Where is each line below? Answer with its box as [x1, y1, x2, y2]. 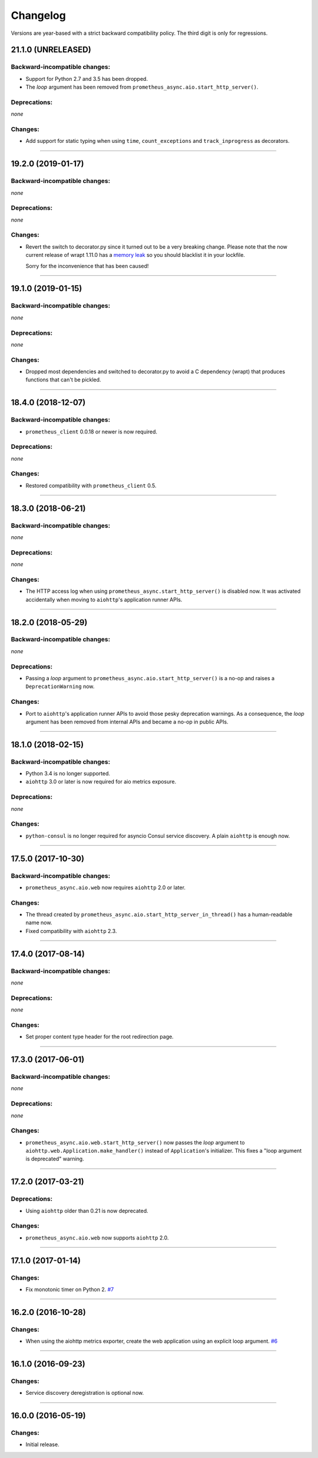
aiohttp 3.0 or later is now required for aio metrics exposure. [25, 778, 177, 785]
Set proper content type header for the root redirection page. [25, 1033, 174, 1041]
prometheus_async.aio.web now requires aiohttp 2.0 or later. [25, 883, 185, 891]
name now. [25, 919, 52, 927]
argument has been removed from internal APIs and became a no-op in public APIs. [25, 718, 229, 725]
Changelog [11, 9, 66, 22]
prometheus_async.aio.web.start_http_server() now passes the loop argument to [25, 1139, 245, 1146]
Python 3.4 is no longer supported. [25, 770, 111, 777]
